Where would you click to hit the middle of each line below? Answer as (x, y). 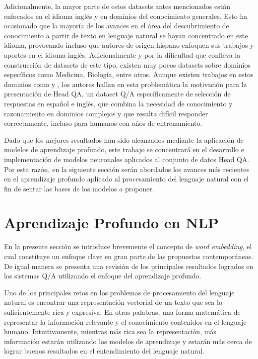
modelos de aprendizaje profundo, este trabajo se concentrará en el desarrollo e (124, 149)
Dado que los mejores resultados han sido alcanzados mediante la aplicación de (124, 139)
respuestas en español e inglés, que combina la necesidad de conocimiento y (118, 103)
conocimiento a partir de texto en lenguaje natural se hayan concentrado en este (126, 35)
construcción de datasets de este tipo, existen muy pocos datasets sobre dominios (128, 64)
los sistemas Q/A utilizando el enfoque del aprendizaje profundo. (103, 276)
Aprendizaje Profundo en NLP (111, 223)
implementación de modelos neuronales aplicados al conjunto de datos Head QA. (127, 159)
